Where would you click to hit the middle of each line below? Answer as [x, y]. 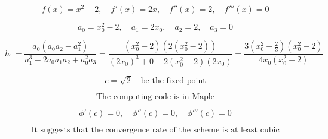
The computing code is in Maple [155, 97]
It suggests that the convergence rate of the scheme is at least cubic [155, 130]
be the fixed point [173, 80]
